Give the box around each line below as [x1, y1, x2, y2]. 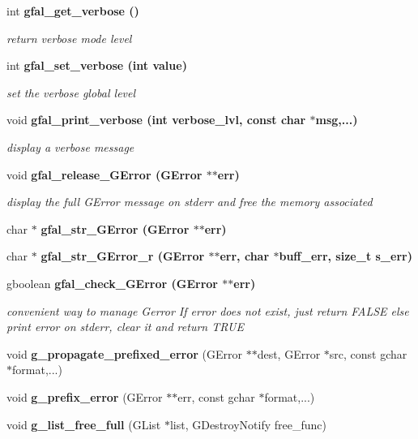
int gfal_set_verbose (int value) [6, 57, 187, 74]
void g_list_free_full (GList [6, 415, 161, 433]
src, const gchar [329, 345, 407, 362]
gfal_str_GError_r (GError [41, 247, 205, 265]
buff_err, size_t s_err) [279, 247, 412, 265]
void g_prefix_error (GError [6, 388, 163, 405]
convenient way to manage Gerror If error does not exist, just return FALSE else [6, 302, 409, 319]
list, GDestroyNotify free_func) [169, 415, 326, 433]
